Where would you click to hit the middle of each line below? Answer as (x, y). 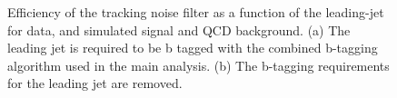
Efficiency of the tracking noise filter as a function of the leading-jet (196, 12)
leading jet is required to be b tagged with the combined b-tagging (193, 48)
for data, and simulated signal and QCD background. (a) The (179, 29)
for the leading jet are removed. (95, 83)
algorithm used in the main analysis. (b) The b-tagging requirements (198, 65)
